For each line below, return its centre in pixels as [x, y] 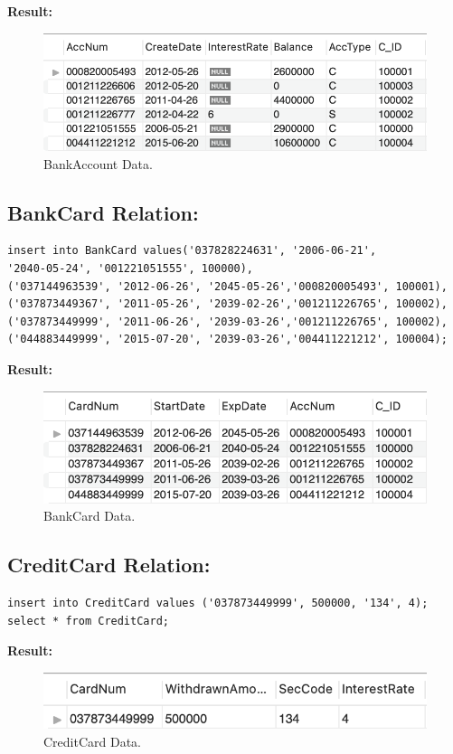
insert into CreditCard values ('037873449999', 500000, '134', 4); [218, 603]
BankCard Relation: [103, 212]
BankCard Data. [90, 516]
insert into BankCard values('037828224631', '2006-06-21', [192, 251]
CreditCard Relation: [109, 565]
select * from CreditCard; [88, 621]
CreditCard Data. [93, 741]
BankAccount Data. [98, 163]
